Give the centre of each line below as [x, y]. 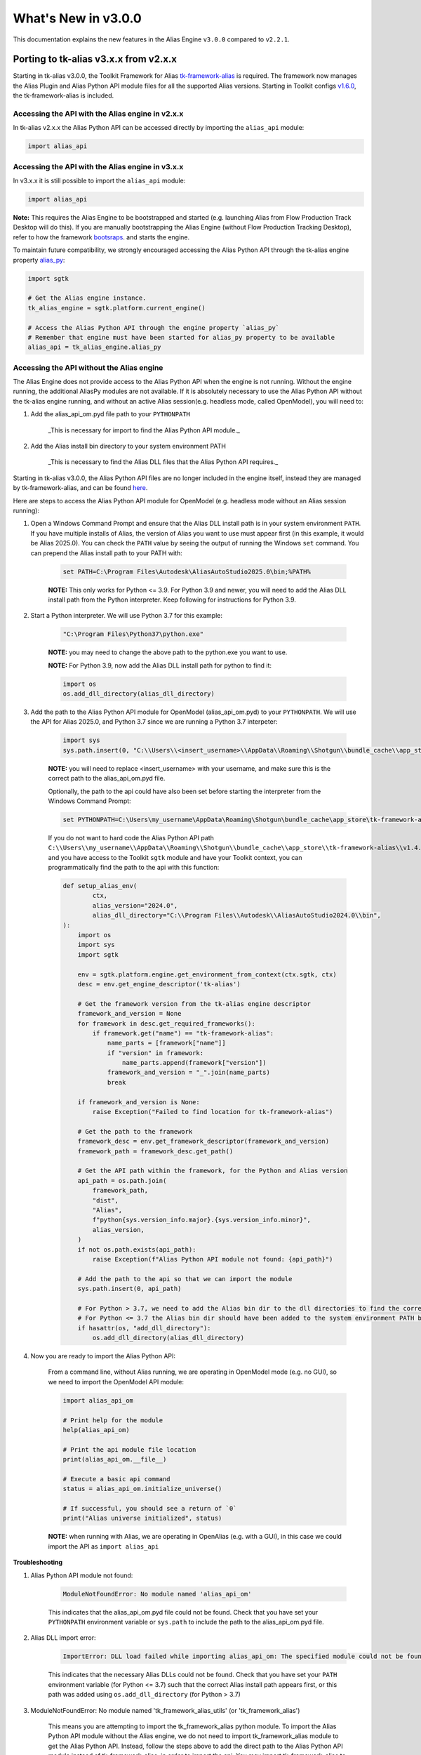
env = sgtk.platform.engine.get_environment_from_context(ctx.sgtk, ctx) [207, 974]
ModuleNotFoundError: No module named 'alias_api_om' [157, 1594]
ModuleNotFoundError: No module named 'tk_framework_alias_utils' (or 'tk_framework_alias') [165, 1710]
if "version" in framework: [155, 1053]
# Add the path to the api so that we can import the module [185, 1279]
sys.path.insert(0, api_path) [129, 1289]
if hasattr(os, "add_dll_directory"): [144, 1328]
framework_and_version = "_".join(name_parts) [188, 1073]
